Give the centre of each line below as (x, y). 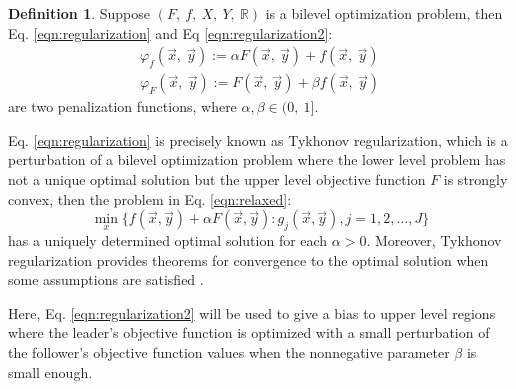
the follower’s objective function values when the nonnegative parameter (229, 351)
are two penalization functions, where (122, 106)
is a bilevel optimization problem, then (384, 13)
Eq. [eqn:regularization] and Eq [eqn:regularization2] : (170, 32)
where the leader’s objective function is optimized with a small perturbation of (249, 332)
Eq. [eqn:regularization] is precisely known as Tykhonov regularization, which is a (258, 139)
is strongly (475, 179)
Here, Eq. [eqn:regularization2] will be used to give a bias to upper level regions (252, 312)
